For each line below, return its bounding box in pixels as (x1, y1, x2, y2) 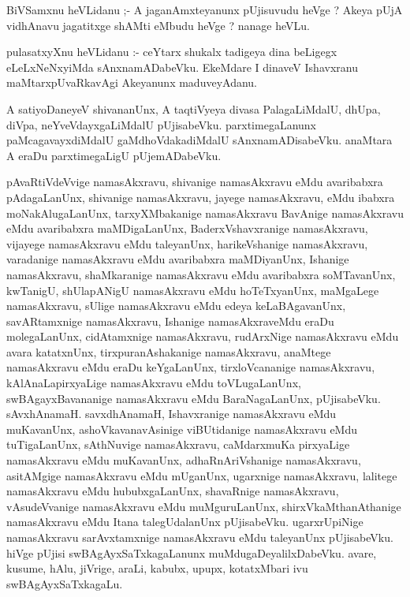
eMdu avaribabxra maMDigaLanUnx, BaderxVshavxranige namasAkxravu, (6, 220, 368, 237)
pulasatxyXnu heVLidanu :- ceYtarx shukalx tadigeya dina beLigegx (6, 43, 337, 60)
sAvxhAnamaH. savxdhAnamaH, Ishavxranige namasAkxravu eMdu (6, 405, 337, 422)
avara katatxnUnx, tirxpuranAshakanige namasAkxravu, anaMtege (6, 343, 331, 360)
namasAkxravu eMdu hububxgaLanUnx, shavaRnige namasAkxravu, (6, 483, 339, 499)
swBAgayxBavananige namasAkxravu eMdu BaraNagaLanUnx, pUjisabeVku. (6, 390, 381, 406)
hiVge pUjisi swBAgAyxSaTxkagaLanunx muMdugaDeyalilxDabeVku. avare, (6, 544, 377, 561)
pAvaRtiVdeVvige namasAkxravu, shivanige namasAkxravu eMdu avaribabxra (6, 174, 383, 190)
